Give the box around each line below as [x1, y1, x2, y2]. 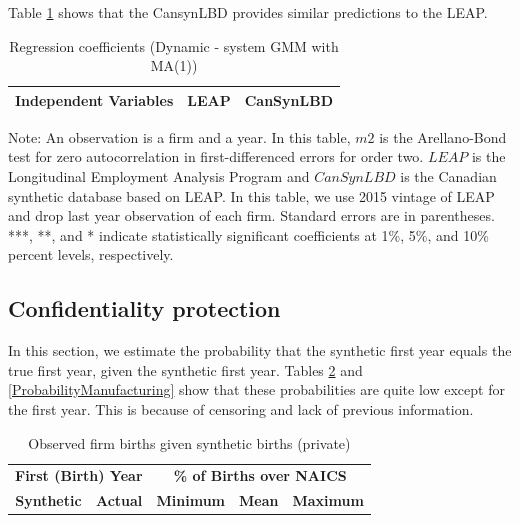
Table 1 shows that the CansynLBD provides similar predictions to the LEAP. [8, 2, 488, 22]
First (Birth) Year [15, 465, 143, 486]
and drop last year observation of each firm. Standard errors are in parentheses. [8, 205, 495, 226]
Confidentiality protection [8, 293, 281, 324]
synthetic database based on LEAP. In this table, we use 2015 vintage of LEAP [8, 185, 495, 206]
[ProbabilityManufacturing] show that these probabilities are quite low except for [8, 379, 505, 400]
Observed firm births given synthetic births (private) [28, 432, 351, 453]
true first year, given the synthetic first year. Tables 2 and [8, 359, 363, 380]
